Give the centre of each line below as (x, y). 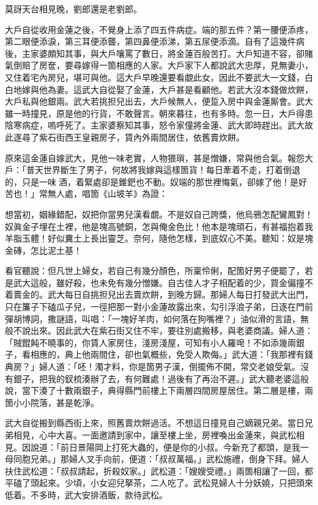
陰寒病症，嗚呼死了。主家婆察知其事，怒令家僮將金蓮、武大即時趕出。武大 (155, 125)
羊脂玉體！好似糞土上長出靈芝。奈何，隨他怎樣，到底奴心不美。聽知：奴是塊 (159, 238)
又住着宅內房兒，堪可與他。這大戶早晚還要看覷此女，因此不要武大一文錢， (155, 77)
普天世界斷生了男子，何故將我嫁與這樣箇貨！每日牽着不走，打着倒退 (163, 170)
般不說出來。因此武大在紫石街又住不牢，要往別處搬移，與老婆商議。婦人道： (159, 330)
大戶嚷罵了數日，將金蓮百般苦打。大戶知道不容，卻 (202, 53)
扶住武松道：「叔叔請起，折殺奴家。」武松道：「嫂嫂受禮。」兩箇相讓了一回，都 (159, 470)
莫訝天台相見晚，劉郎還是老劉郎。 (73, 9)
